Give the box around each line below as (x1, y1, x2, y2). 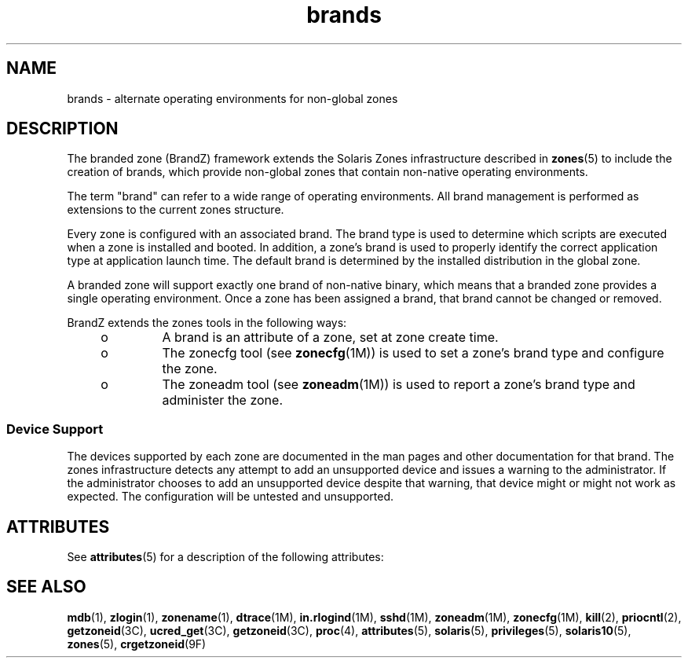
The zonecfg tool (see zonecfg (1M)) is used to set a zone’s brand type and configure (162, 345, 664, 361)
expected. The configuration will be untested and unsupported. (67, 490, 393, 504)
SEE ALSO (6, 577, 86, 597)
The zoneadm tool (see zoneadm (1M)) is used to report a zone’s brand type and (162, 376, 635, 393)
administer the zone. (162, 392, 283, 409)
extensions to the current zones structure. (67, 203, 284, 217)
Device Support (6, 420, 104, 437)
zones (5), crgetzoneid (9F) (67, 636, 207, 651)
